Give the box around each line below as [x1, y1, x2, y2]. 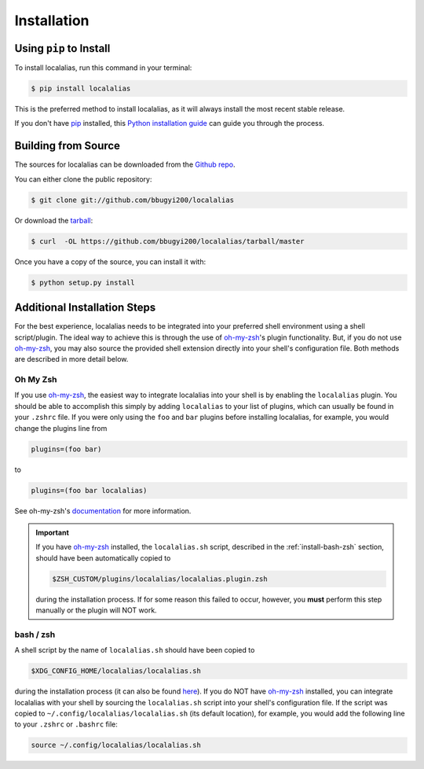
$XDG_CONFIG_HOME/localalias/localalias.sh [31, 667, 202, 675]
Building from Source [14, 139, 121, 153]
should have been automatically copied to [35, 553, 171, 562]
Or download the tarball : [14, 215, 93, 225]
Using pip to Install [14, 42, 111, 55]
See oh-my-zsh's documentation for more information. [14, 506, 192, 515]
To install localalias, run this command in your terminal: [14, 63, 192, 72]
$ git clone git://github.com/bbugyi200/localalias [31, 195, 235, 204]
